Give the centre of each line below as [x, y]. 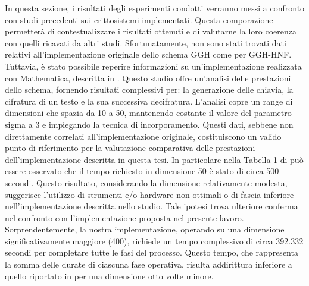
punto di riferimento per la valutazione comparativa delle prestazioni [130, 148]
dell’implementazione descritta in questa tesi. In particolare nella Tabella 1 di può [154, 159]
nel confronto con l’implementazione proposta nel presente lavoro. [124, 217]
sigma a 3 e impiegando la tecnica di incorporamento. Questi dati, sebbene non [149, 124]
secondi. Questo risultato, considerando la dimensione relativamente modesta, [146, 182]
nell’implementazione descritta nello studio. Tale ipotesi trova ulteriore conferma [152, 206]
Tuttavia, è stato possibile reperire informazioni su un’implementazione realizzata [153, 66]
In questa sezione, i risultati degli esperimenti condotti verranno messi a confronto [155, 8]
